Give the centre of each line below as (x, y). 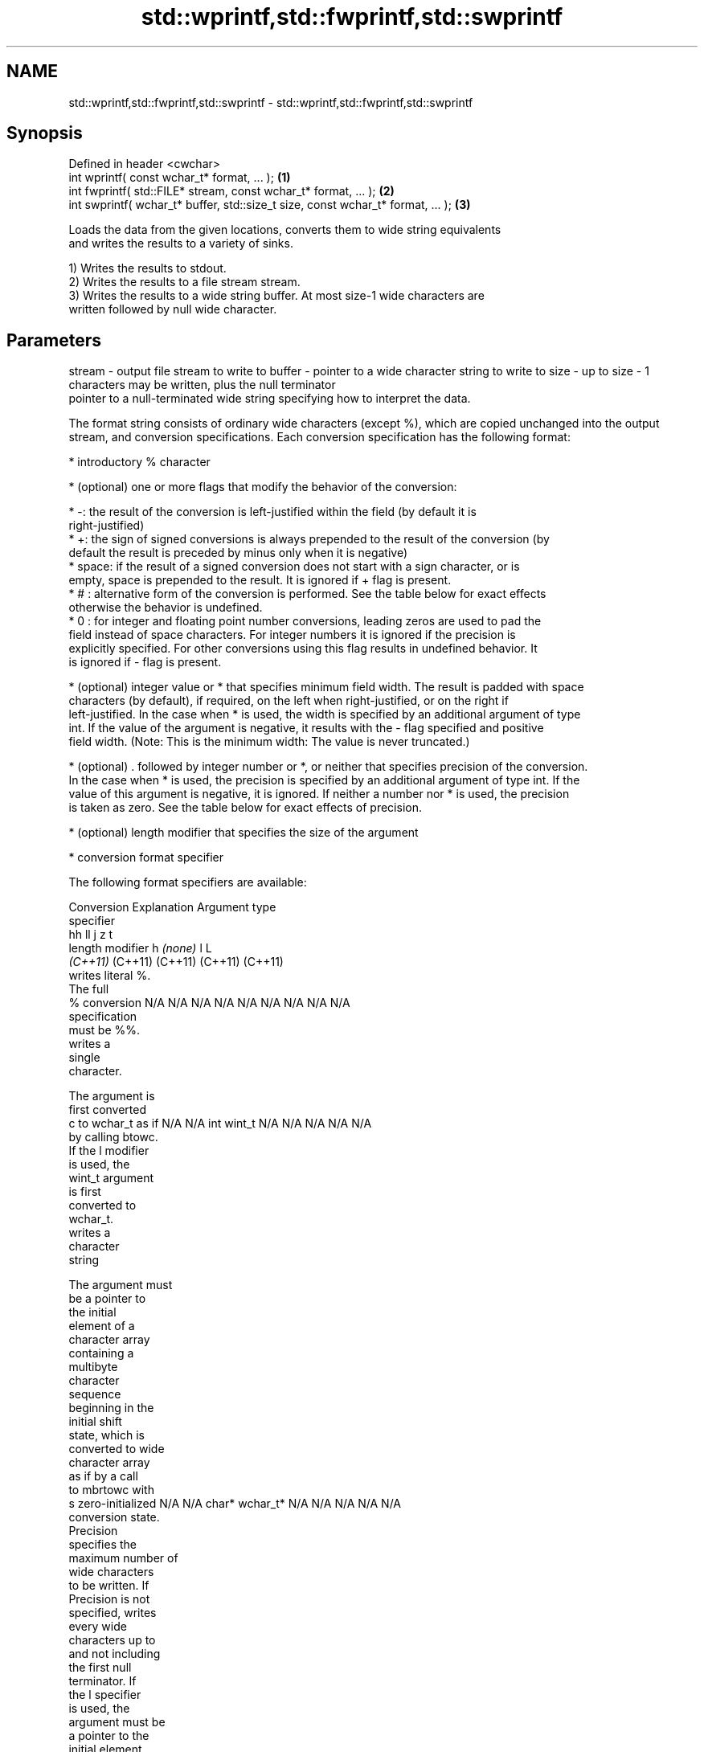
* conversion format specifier (146, 858)
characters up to (112, 1640)
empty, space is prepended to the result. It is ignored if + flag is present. (260, 580)
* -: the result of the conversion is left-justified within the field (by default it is (272, 512)
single (84, 1058)
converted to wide (117, 1449)
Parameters (54, 340)
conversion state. (114, 1517)
